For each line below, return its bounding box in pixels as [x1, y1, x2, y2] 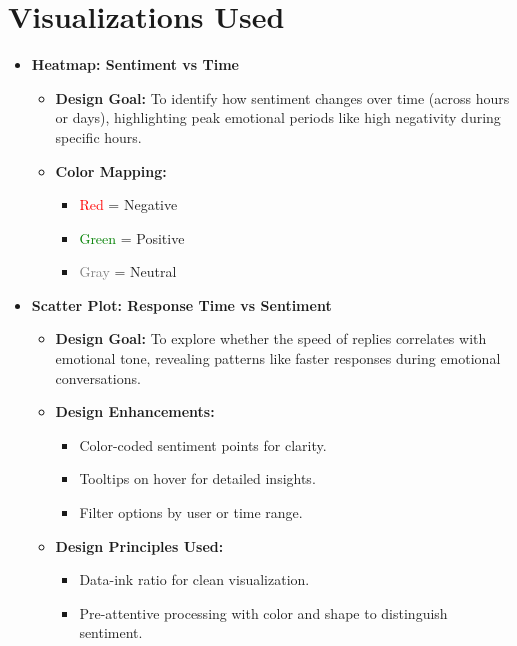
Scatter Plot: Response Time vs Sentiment [31, 294, 332, 315]
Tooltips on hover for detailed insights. [79, 468, 316, 489]
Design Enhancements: [55, 401, 215, 422]
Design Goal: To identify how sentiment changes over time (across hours [55, 87, 510, 108]
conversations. [55, 367, 141, 388]
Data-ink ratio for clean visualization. [79, 569, 310, 590]
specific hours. [55, 126, 142, 147]
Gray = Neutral [79, 261, 177, 282]
